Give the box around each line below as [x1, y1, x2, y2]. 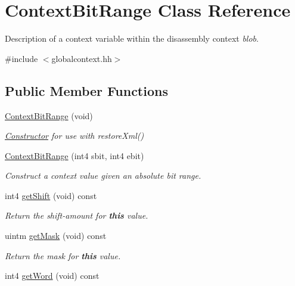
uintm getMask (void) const [5, 229, 107, 242]
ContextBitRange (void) [5, 109, 93, 122]
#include [5, 52, 38, 64]
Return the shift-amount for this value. [5, 209, 148, 222]
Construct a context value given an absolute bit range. [5, 169, 201, 182]
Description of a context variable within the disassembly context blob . [5, 32, 259, 45]
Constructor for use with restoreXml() [5, 129, 144, 142]
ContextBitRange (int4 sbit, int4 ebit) [5, 149, 144, 161]
